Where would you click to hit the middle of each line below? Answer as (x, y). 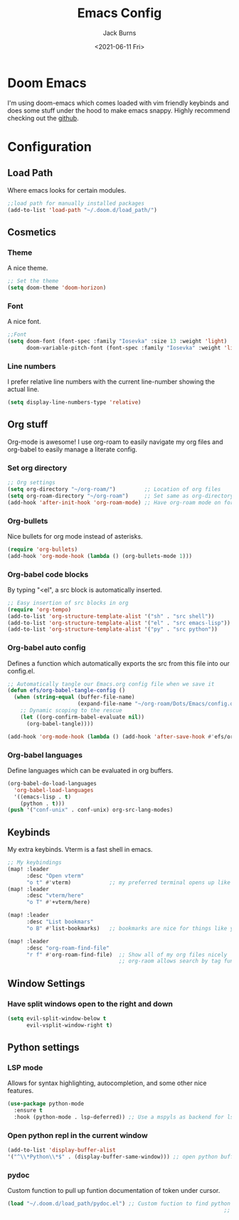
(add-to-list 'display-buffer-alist (62, 1150)
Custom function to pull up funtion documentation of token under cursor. (114, 1191)
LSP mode (25, 1068)
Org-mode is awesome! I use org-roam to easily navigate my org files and (115, 442)
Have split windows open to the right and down (90, 1004)
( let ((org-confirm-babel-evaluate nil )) (82, 717)
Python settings (43, 1048)
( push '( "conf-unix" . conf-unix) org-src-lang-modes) (90, 810)
